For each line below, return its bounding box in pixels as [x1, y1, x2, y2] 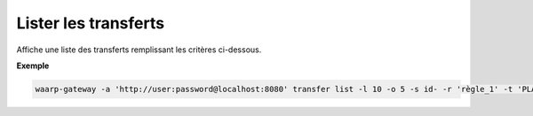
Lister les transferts [16, 13, 164, 33]
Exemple [16, 60, 50, 71]
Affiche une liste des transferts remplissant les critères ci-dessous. [16, 44, 262, 55]
